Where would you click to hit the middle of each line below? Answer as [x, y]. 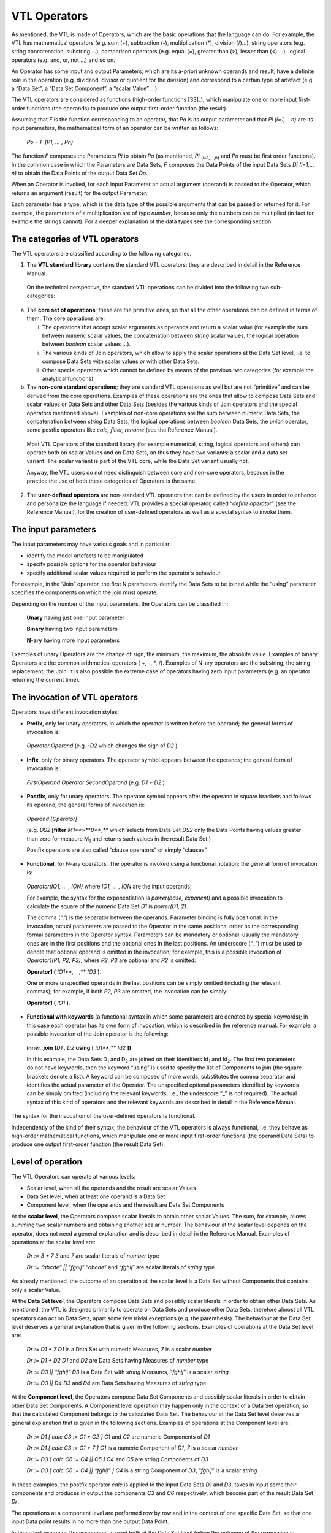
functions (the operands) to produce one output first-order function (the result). [127, 108]
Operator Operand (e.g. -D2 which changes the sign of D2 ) [102, 746]
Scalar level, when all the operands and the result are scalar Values [111, 1188]
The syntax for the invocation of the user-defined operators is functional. [104, 1116]
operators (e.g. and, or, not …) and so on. [63, 60]
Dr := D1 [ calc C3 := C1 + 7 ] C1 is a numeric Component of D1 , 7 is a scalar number [132, 1448]
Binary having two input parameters [72, 629]
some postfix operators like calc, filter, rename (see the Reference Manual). [122, 430]
